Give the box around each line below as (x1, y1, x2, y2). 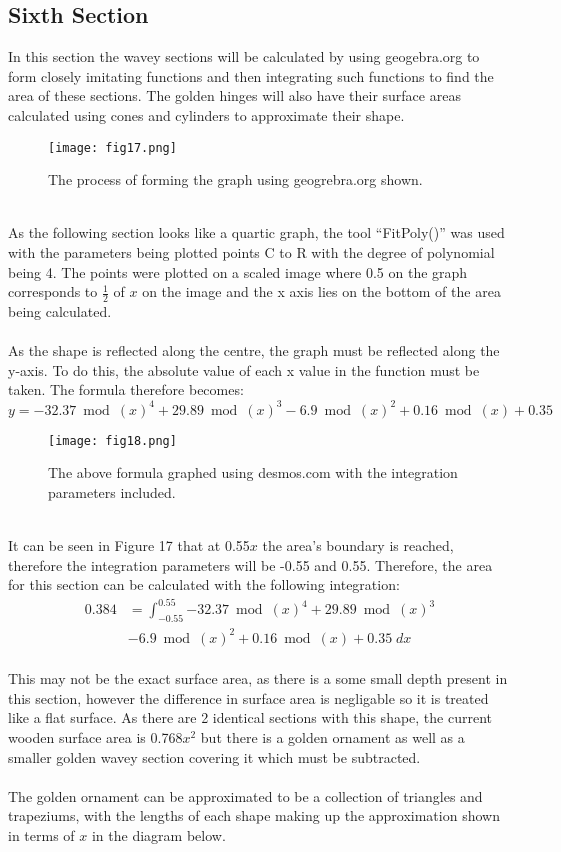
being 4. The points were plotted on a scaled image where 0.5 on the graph (8, 261, 468, 282)
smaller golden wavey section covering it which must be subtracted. (8, 746, 421, 767)
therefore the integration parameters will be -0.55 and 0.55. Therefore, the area (8, 554, 493, 575)
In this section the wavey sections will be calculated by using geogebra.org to (8, 46, 480, 67)
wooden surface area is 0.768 (8, 726, 183, 747)
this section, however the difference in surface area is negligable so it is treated (8, 687, 489, 708)
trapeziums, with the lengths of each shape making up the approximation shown (8, 805, 500, 826)
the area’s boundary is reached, (262, 534, 454, 555)
